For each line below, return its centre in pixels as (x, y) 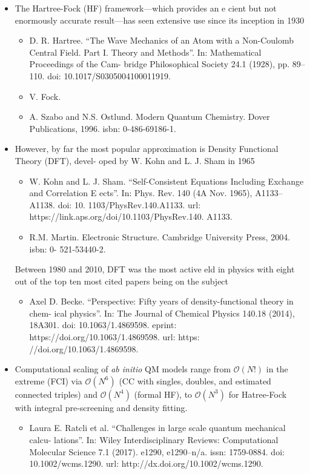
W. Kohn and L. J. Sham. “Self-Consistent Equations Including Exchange (167, 181)
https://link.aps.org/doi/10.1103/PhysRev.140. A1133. (131, 216)
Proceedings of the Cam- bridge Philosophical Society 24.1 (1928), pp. (160, 64)
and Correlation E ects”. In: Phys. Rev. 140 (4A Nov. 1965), (141, 193)
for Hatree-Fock (258, 394)
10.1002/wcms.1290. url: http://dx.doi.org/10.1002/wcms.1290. (146, 463)
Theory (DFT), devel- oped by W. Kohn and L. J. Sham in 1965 (135, 160)
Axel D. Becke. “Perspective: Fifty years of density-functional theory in (161, 301)
